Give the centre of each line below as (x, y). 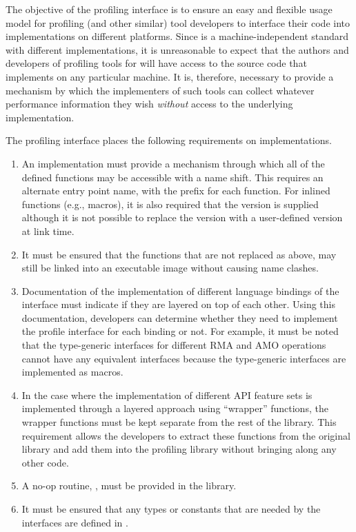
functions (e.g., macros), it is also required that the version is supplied (170, 204)
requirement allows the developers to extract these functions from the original (186, 435)
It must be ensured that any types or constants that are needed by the (171, 509)
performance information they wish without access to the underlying (149, 104)
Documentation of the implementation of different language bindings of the (180, 290)
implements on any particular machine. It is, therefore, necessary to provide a (170, 76)
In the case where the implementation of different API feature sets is (167, 395)
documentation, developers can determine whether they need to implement (180, 317)
